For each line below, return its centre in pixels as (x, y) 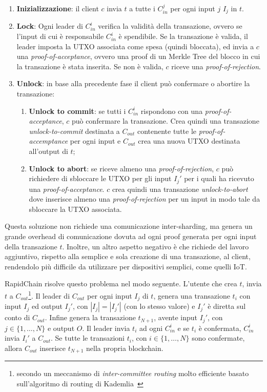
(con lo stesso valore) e (159, 306)
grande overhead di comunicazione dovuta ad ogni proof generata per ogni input (131, 236)
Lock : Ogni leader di (50, 26)
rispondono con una (172, 111)
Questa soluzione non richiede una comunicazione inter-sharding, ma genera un (129, 226)
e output (61, 328)
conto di (17, 317)
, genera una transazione (192, 295)
